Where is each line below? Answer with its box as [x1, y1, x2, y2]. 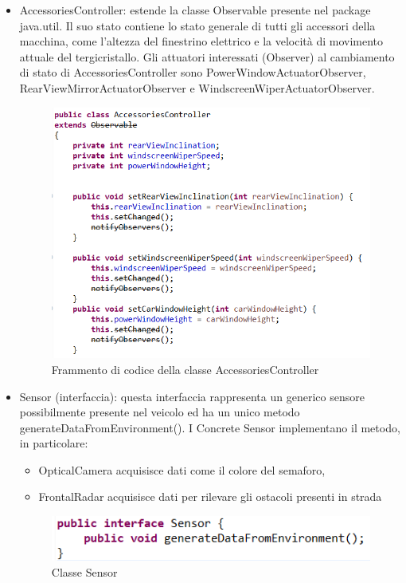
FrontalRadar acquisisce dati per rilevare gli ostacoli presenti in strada [38, 488, 382, 505]
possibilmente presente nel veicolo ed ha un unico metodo [19, 404, 300, 420]
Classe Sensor [51, 563, 118, 580]
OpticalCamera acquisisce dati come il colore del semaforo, [38, 461, 326, 478]
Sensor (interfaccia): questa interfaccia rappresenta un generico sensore [19, 388, 365, 404]
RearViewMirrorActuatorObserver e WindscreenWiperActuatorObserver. [19, 79, 375, 96]
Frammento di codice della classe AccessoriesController [51, 360, 319, 377]
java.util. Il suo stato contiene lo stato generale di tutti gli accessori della [19, 17, 376, 33]
